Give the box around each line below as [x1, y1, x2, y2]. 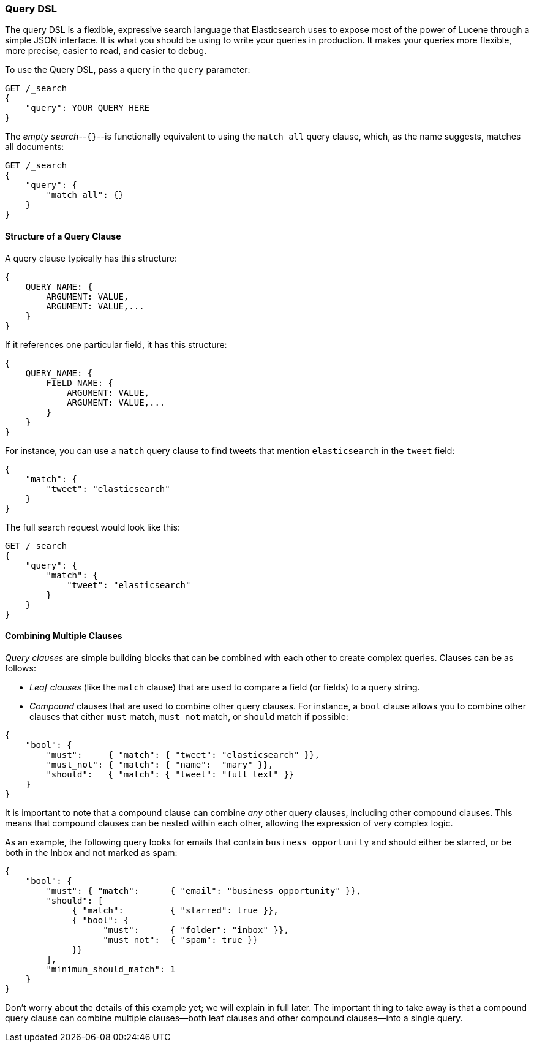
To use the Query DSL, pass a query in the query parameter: [5, 64, 250, 75]
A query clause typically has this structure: [5, 252, 177, 263]
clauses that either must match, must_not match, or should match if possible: [29, 711, 348, 722]
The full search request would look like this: [5, 521, 181, 532]
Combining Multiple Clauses [5, 630, 122, 641]
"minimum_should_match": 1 [46, 964, 176, 974]
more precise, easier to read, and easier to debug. [5, 45, 207, 56]
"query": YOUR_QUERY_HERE [25, 103, 150, 113]
